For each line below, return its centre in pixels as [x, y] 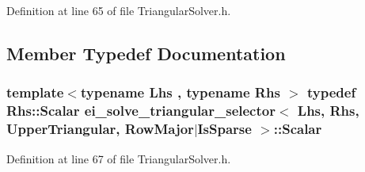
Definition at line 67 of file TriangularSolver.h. [119, 158]
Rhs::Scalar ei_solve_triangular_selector [141, 111]
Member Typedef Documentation [146, 53]
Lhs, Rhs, [328, 111]
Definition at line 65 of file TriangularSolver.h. [119, 10]
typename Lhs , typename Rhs [180, 92]
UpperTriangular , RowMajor [100, 129]
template [35, 92]
